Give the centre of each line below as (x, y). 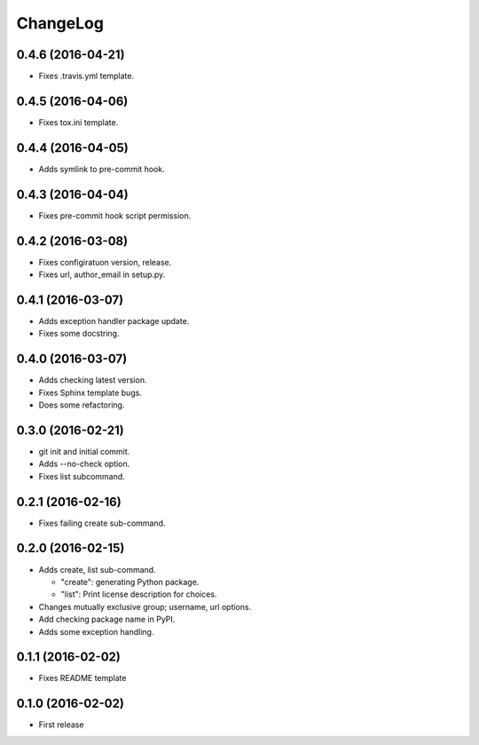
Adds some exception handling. (96, 631)
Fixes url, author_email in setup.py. (102, 274)
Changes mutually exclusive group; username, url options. (145, 606)
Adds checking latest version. (93, 380)
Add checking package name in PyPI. (107, 619)
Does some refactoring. (82, 405)
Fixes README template (82, 678)
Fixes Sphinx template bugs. (90, 392)
